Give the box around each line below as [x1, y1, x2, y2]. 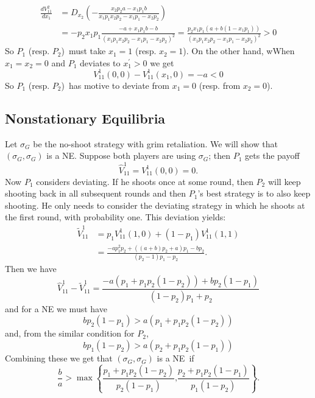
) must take [61, 44, 106, 57]
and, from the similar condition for [5, 327, 135, 340]
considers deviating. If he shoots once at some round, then [36, 175, 253, 187]
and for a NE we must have [5, 302, 107, 315]
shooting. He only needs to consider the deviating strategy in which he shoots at [5, 198, 305, 211]
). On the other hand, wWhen [183, 44, 295, 57]
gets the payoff [245, 149, 300, 162]
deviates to [79, 56, 121, 69]
